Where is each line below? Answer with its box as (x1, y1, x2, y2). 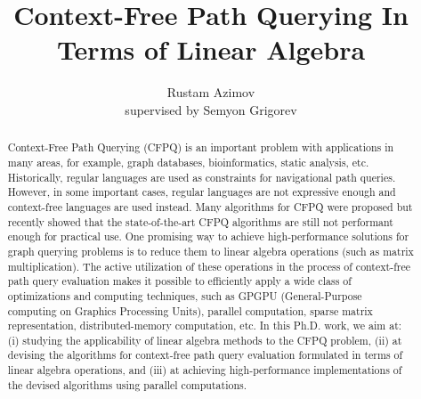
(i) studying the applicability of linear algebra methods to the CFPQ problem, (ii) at (7, 332, 402, 347)
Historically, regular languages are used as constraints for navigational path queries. (7, 169, 396, 184)
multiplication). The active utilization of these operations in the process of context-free (7, 258, 410, 273)
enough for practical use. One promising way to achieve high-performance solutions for (7, 229, 409, 244)
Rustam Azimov (166, 83, 255, 102)
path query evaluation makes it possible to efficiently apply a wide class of (7, 273, 352, 289)
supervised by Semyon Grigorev (125, 100, 297, 118)
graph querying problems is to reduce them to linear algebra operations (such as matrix (7, 243, 414, 258)
